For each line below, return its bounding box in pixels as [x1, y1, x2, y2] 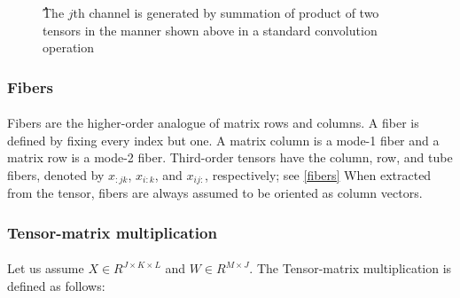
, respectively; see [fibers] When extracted [205, 166, 432, 184]
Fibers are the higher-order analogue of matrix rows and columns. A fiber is [7, 114, 419, 132]
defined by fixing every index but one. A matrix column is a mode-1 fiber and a [7, 130, 440, 149]
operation [43, 38, 95, 57]
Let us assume [7, 259, 84, 278]
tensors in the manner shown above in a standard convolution [43, 20, 378, 39]
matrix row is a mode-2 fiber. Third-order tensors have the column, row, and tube [7, 148, 453, 167]
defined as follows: [7, 277, 105, 295]
